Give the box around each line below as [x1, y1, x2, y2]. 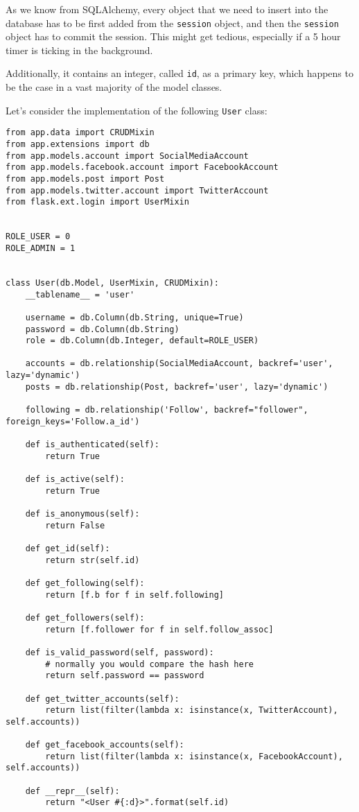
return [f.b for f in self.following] [45, 589, 224, 600]
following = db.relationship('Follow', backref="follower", [25, 405, 308, 415]
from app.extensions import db [6, 139, 150, 149]
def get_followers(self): [25, 612, 145, 623]
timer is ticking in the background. [6, 42, 153, 57]
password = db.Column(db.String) [25, 324, 179, 334]
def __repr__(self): [25, 786, 120, 796]
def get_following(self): [25, 578, 145, 588]
